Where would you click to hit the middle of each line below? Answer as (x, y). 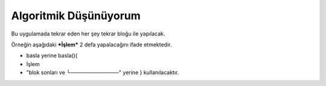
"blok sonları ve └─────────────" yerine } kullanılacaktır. (103, 73)
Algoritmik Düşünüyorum (76, 16)
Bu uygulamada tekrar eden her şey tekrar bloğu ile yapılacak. (88, 34)
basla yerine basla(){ (52, 56)
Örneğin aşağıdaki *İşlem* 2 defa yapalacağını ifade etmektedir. (91, 45)
